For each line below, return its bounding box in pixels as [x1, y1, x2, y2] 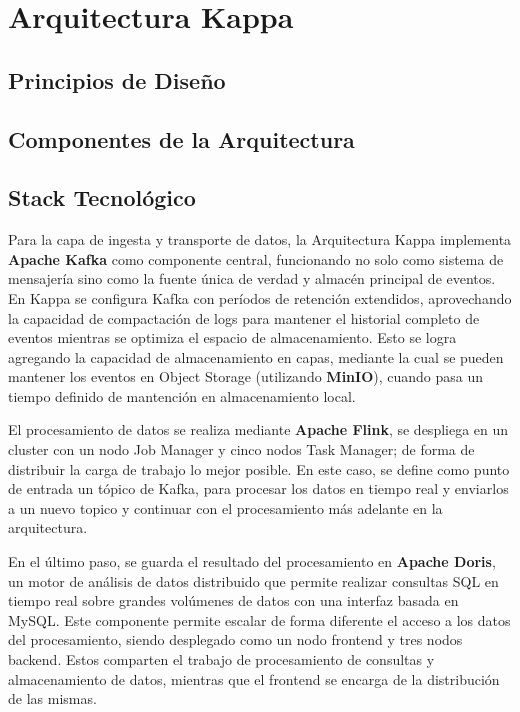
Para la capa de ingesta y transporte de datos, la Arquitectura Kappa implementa [8, 229, 512, 250]
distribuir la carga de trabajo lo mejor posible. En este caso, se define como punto [8, 458, 510, 479]
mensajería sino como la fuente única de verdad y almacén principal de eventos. [8, 268, 496, 289]
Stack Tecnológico [8, 182, 196, 213]
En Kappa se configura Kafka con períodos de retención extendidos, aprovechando [8, 287, 512, 308]
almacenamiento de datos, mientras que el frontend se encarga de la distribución [8, 668, 500, 689]
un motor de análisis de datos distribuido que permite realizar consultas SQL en [8, 570, 499, 591]
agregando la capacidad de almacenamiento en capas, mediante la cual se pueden [8, 346, 504, 367]
